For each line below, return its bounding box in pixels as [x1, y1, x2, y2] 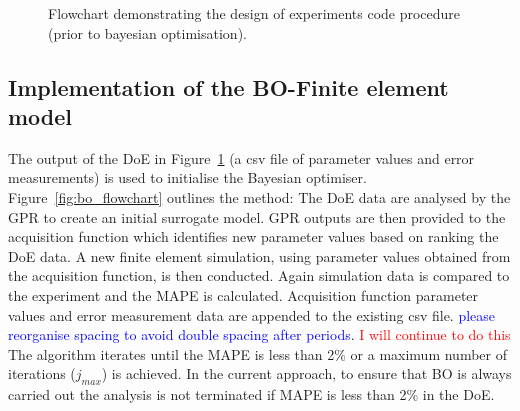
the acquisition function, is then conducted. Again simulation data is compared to [8, 265, 510, 286]
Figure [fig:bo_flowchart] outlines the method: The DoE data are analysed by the [8, 186, 511, 207]
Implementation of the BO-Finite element [8, 71, 449, 102]
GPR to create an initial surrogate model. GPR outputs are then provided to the [8, 206, 506, 227]
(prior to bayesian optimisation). [48, 22, 247, 43]
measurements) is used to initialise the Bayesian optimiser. [8, 167, 367, 188]
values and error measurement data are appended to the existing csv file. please [8, 304, 496, 325]
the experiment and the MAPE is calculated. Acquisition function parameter [8, 284, 479, 305]
